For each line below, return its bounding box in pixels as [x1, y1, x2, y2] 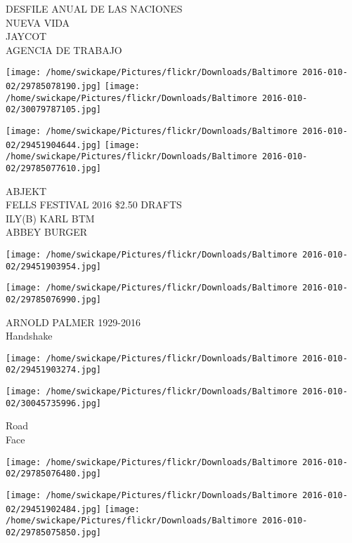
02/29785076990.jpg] [6, 294, 102, 304]
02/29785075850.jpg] [6, 527, 102, 537]
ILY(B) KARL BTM [6, 210, 95, 225]
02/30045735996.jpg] [6, 398, 102, 408]
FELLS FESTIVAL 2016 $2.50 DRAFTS [6, 197, 182, 212]
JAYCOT [6, 29, 47, 43]
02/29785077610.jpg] [6, 163, 102, 173]
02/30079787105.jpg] [6, 105, 102, 115]
